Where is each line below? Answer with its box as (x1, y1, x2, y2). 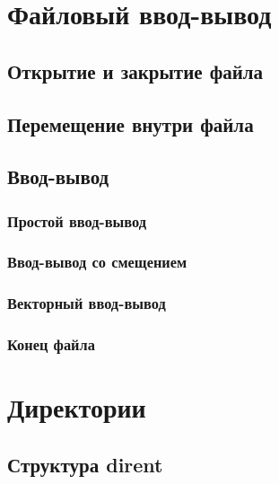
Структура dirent (7, 450, 163, 478)
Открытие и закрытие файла (7, 57, 264, 84)
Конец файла (7, 333, 95, 356)
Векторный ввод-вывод (7, 292, 166, 314)
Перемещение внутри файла (7, 110, 254, 137)
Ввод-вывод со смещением (7, 251, 187, 273)
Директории (7, 389, 146, 426)
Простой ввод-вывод (7, 209, 147, 232)
